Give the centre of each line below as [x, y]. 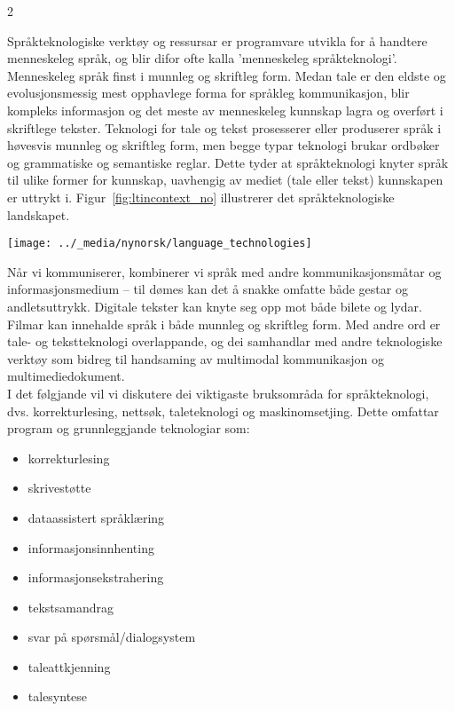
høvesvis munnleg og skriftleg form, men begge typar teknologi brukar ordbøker [224, 145]
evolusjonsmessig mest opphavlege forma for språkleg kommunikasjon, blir [208, 93]
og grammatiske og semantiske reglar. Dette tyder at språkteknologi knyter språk [228, 162]
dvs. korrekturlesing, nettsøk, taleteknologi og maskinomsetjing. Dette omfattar [223, 411]
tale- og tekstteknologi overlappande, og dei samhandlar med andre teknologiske [225, 341]
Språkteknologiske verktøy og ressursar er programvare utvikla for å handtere [217, 40]
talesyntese [58, 696]
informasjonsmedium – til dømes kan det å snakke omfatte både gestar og [208, 289]
